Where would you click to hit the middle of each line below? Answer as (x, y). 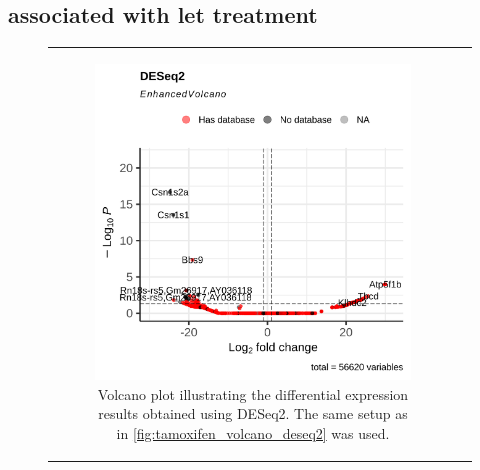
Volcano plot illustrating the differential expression (253, 393)
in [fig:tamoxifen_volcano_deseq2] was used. (253, 432)
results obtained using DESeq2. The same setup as (253, 413)
